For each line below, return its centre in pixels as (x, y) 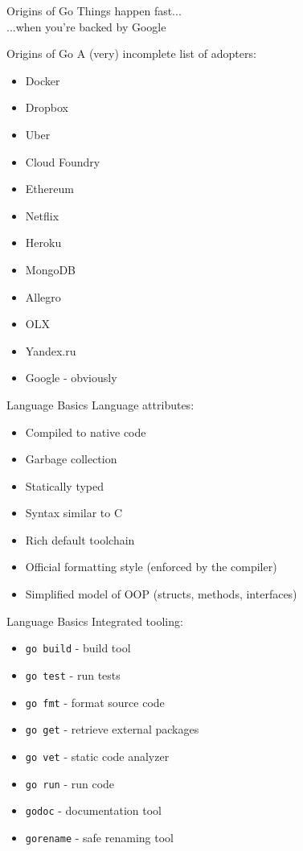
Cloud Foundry (63, 161)
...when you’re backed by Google (86, 26)
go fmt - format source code (95, 702)
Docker (43, 80)
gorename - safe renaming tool (99, 837)
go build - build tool (78, 648)
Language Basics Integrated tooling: (95, 621)
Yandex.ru (51, 350)
